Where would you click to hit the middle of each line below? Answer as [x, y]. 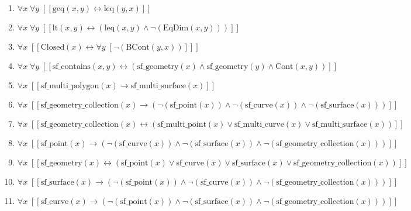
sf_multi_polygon [70, 86]
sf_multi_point [182, 124]
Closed [53, 47]
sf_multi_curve [259, 124]
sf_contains [71, 67]
